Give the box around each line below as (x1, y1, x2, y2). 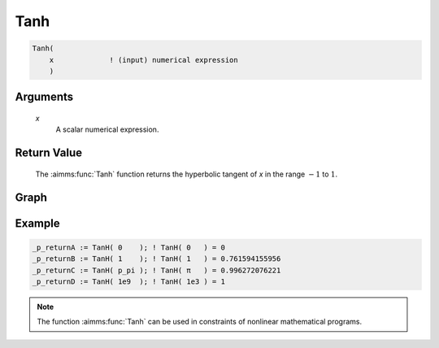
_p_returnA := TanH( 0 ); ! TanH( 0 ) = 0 (32, 242, 225, 252)
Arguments (15, 90, 74, 104)
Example (15, 216, 60, 230)
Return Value (15, 146, 83, 160)
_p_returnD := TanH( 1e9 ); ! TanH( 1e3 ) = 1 (32, 276, 225, 286)
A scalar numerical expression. (55, 124, 159, 134)
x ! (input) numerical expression (49, 55, 239, 64)
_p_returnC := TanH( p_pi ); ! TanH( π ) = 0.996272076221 (32, 265, 281, 275)
